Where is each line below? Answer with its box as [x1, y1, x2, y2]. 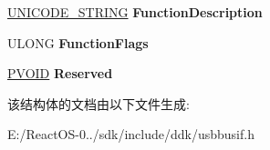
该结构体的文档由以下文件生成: [7, 94, 190, 113]
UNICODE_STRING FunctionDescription [7, 3, 263, 21]
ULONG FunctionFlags [7, 33, 149, 52]
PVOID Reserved [7, 64, 113, 83]
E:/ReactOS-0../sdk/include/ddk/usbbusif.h [7, 125, 254, 144]
